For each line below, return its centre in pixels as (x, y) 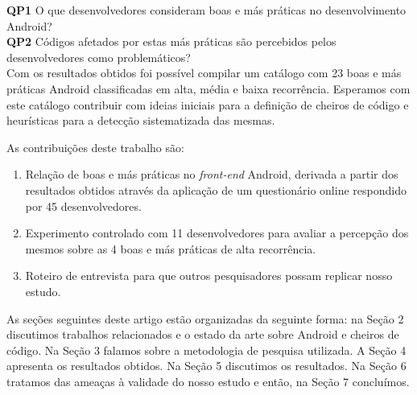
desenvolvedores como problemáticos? (99, 57)
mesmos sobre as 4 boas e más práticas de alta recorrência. (171, 248)
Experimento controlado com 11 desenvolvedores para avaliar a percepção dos (217, 233)
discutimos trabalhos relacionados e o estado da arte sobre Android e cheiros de (203, 334)
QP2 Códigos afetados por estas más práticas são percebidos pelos (171, 41)
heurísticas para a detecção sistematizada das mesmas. (141, 120)
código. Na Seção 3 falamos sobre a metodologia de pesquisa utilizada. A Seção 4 (206, 350)
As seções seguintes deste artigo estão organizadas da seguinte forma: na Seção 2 (205, 318)
